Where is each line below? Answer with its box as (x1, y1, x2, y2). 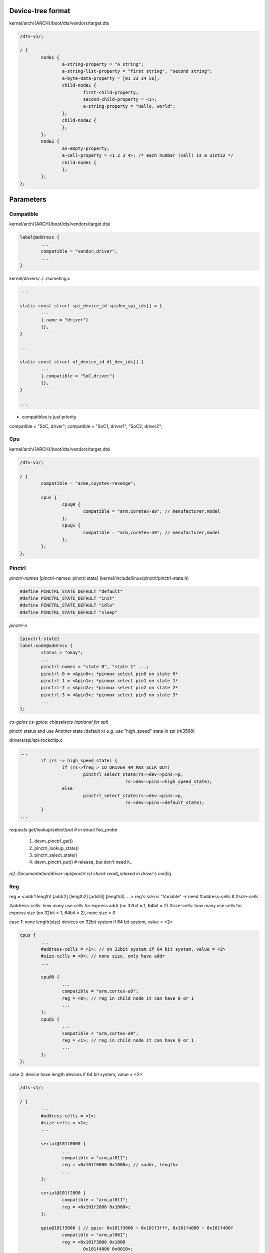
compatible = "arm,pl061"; (61, 1232, 128, 1238)
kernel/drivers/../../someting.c (9, 275, 70, 281)
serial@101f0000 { (40, 1141, 86, 1147)
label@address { (19, 235, 60, 240)
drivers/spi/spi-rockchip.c (9, 737, 63, 743)
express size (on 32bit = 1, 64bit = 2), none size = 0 (9, 910, 115, 916)
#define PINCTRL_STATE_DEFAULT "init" (19, 595, 115, 601)
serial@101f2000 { (40, 1190, 86, 1195)
